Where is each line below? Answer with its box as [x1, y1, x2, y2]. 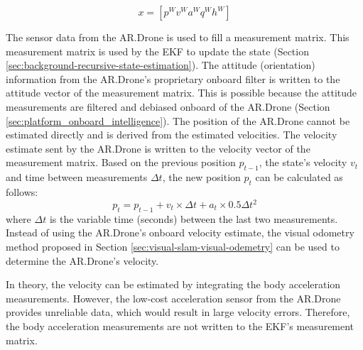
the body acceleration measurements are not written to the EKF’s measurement [6, 318, 354, 333]
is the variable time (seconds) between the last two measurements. [49, 211, 338, 226]
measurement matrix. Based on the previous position [6, 155, 236, 170]
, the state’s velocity [259, 155, 347, 170]
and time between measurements [6, 170, 148, 185]
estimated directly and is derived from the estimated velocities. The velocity [6, 127, 337, 142]
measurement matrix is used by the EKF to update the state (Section [6, 43, 309, 58]
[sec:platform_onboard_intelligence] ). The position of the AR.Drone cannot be [6, 113, 350, 128]
